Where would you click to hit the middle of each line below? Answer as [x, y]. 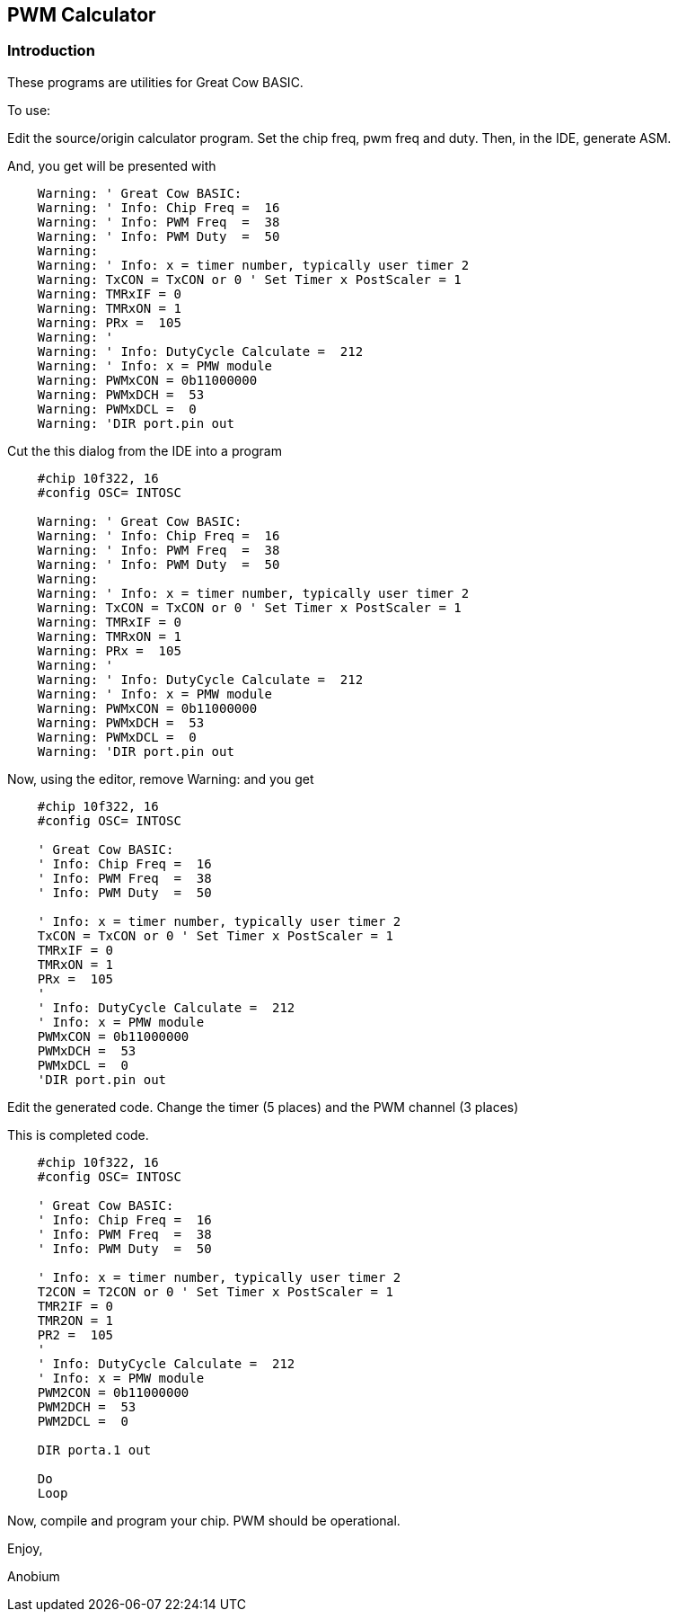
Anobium [34, 1576]
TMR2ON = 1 [75, 1320]
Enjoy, [25, 1548]
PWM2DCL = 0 [83, 1421]
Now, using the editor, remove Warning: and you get [161, 778]
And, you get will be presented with [112, 165]
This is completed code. [78, 1134]
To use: [29, 110]
